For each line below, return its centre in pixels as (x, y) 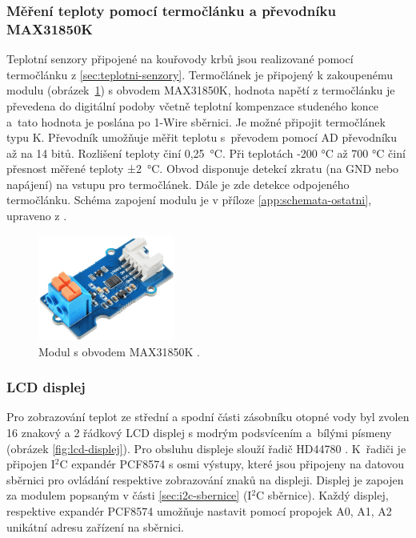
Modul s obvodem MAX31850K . (119, 351)
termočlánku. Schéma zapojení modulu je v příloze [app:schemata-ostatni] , (189, 200)
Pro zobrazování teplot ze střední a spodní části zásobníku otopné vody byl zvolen (208, 417)
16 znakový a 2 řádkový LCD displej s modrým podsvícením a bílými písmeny (199, 432)
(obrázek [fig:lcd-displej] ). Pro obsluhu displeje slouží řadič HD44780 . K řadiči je (206, 448)
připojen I (31, 464)
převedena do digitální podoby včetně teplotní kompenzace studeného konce (192, 105)
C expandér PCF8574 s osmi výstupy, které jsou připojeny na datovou (232, 464)
